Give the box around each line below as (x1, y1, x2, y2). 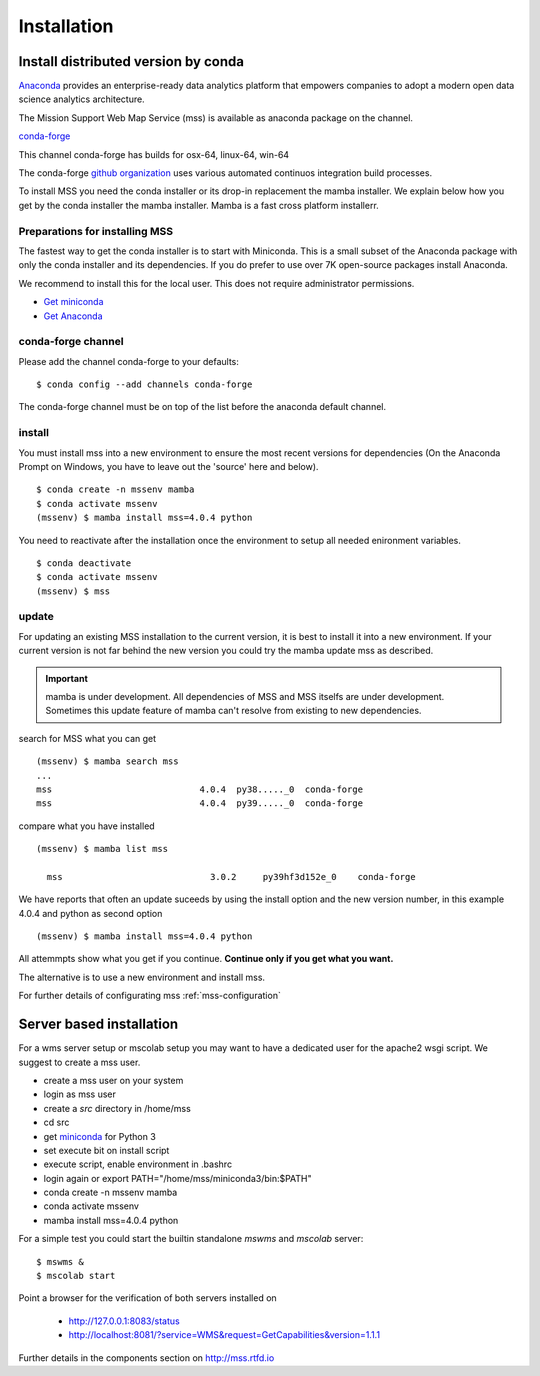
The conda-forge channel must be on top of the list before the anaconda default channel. (18, 401, 387, 413)
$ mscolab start (36, 1270, 116, 1282)
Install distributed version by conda (18, 53, 245, 70)
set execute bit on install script (43, 1144, 170, 1156)
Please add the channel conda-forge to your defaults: (18, 355, 240, 367)
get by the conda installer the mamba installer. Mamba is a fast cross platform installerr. (18, 199, 379, 211)
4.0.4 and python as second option (18, 907, 163, 919)
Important (45, 672, 89, 684)
